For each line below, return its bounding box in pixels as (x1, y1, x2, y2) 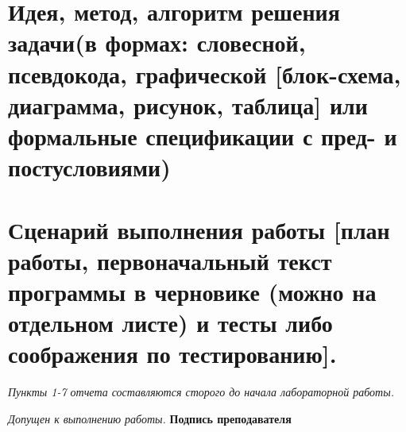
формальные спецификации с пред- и (8, 119, 397, 152)
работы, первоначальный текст (8, 244, 332, 276)
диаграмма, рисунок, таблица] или (8, 88, 368, 121)
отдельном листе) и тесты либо (8, 307, 333, 339)
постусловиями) (8, 151, 171, 183)
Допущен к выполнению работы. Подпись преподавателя (8, 410, 292, 426)
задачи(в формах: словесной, (8, 26, 306, 59)
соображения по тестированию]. (8, 337, 337, 370)
